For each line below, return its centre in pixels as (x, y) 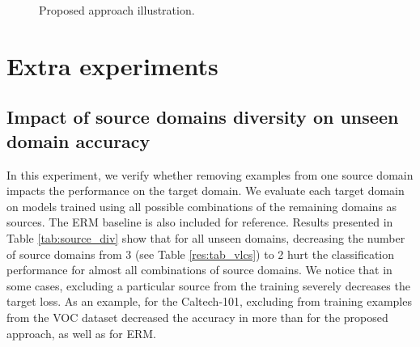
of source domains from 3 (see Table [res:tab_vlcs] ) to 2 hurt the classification (201, 254)
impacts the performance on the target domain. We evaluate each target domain (206, 190)
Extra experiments (112, 65)
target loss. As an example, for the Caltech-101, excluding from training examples (209, 301)
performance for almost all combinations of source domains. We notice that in (199, 270)
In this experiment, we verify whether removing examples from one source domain (210, 174)
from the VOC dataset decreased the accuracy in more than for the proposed (197, 317)
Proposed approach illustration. (117, 10)
